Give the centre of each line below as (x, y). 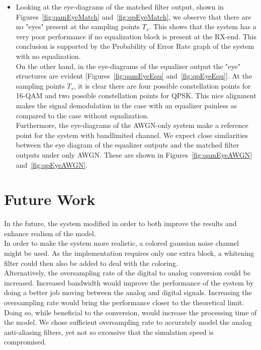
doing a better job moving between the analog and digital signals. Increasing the (128, 292)
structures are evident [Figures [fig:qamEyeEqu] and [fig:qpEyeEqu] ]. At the (134, 76)
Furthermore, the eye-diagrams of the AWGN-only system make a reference (132, 125)
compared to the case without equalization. (82, 115)
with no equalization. (48, 56)
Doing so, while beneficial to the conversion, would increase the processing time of (130, 312)
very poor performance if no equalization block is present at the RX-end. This (136, 36)
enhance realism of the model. (50, 233)
